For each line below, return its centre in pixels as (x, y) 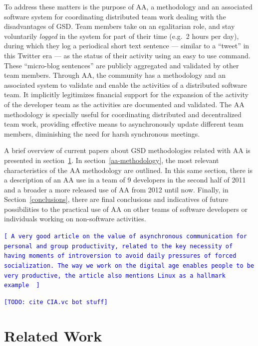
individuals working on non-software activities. (75, 219)
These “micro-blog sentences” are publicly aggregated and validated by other (122, 65)
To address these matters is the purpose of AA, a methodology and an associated (128, 6)
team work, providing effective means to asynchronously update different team (124, 124)
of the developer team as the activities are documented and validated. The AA (124, 104)
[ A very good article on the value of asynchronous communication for (126, 237)
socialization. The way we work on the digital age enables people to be (129, 266)
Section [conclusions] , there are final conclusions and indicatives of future (116, 199)
